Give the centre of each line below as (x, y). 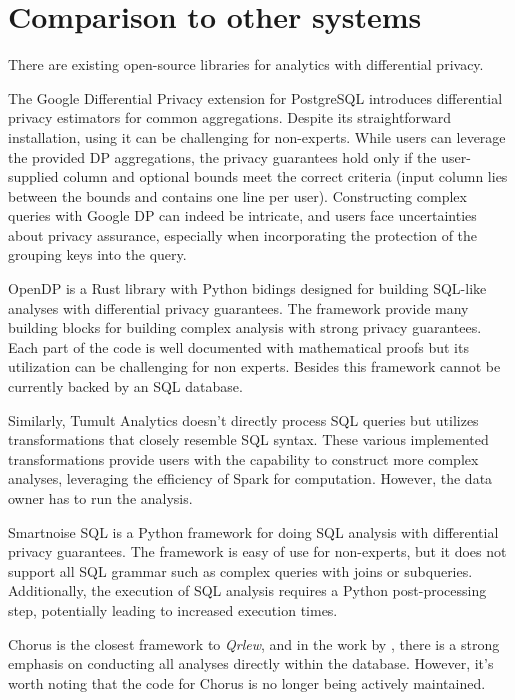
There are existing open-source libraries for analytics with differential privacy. (246, 64)
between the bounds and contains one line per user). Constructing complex (237, 195)
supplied (33, 176)
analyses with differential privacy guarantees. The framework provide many (238, 307)
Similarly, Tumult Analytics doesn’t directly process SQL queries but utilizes (243, 419)
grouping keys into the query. (97, 254)
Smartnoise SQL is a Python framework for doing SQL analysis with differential (253, 531)
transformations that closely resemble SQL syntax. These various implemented (248, 439)
